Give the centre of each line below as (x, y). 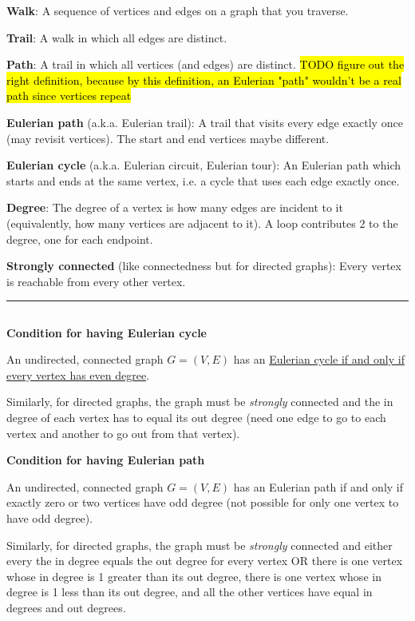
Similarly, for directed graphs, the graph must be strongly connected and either (200, 545)
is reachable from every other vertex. (96, 281)
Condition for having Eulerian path (106, 460)
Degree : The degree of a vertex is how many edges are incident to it (175, 207)
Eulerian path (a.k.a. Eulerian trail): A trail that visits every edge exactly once (205, 122)
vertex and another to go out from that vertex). (123, 433)
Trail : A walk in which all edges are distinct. (117, 37)
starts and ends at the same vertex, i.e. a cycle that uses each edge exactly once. (203, 180)
